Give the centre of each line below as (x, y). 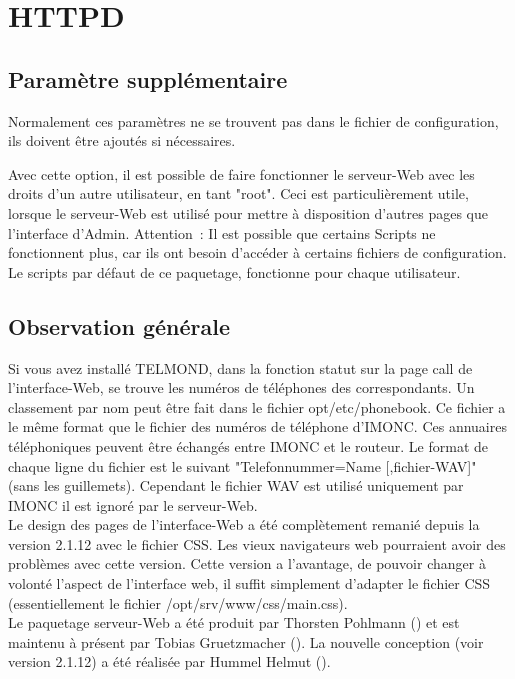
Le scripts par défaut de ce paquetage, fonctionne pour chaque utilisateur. (234, 271)
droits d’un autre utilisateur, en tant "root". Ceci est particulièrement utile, (238, 193)
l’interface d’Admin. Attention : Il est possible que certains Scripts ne (222, 232)
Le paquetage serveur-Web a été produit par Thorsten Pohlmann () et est (234, 622)
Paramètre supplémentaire (148, 78)
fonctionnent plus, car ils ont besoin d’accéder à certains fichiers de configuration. (257, 252)
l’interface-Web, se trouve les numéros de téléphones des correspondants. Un (241, 387)
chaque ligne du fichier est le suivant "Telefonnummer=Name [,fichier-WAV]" (242, 465)
